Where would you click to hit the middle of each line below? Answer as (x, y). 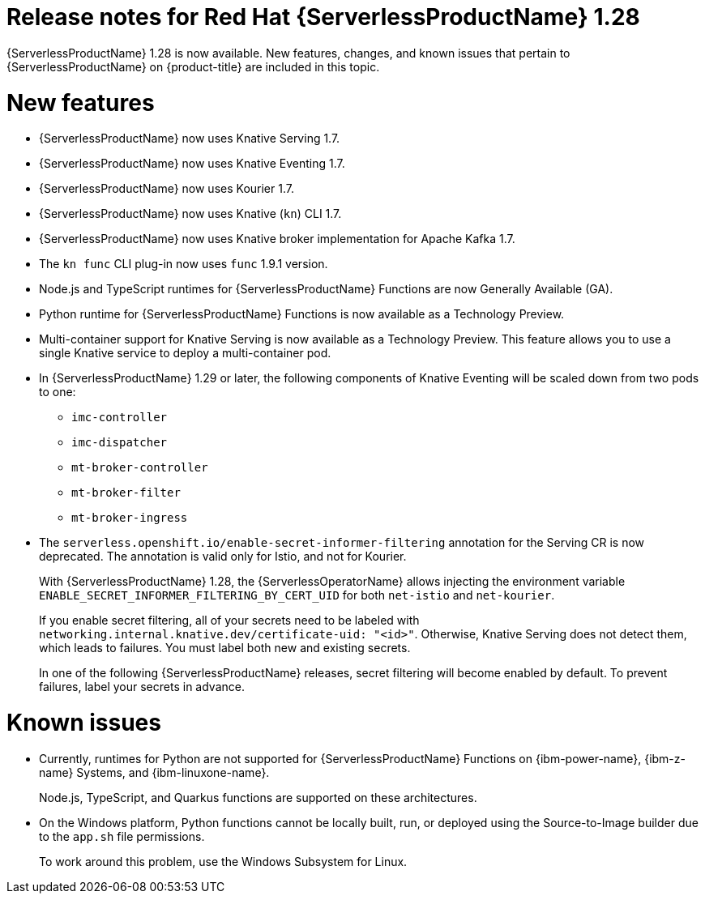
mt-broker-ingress (130, 518)
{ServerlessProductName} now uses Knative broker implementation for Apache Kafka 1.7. (277, 239)
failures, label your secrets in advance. (142, 687)
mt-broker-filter (126, 493)
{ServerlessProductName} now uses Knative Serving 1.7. (190, 139)
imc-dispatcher (120, 443)
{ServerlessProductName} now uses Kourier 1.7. (167, 189)
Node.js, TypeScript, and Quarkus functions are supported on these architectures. (258, 797)
